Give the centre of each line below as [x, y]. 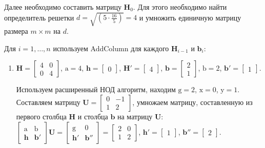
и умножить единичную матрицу [190, 17]
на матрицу [135, 116]
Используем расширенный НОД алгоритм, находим [96, 89]
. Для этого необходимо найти [180, 7]
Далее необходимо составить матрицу [63, 7]
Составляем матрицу [48, 102]
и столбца [93, 116]
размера [16, 31]
